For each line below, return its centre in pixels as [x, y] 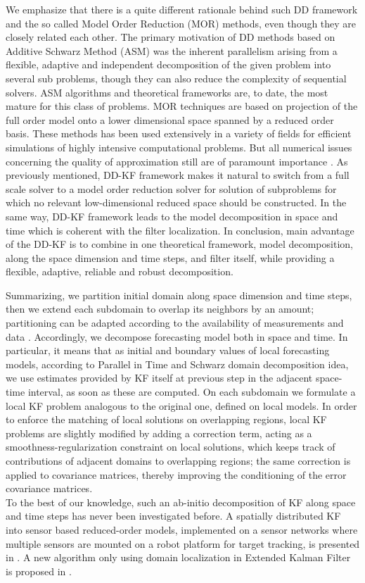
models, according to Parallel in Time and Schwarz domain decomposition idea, [177, 364]
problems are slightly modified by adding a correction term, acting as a [159, 433]
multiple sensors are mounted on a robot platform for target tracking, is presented [183, 543]
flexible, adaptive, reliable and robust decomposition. [120, 271]
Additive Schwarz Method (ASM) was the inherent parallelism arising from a [172, 50]
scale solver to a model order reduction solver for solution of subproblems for [171, 188]
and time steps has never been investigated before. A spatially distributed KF [173, 516]
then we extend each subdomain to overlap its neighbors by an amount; [160, 309]
